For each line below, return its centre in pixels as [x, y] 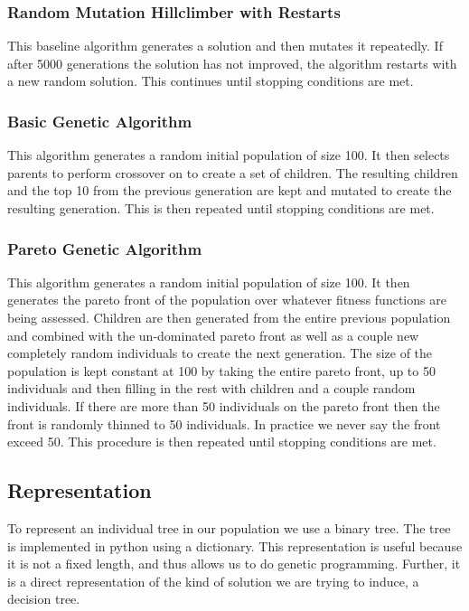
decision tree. [44, 599]
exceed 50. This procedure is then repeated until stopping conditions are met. [222, 442]
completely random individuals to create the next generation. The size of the [220, 353]
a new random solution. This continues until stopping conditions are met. [211, 81]
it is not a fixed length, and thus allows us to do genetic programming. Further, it [234, 564]
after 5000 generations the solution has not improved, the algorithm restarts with [232, 63]
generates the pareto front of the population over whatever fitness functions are [227, 300]
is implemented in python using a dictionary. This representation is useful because [235, 545]
